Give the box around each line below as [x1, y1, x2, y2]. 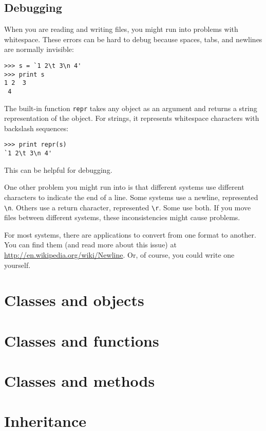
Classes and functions [4, 330, 159, 351]
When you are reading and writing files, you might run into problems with [4, 24, 238, 34]
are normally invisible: [4, 44, 74, 55]
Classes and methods [4, 370, 155, 391]
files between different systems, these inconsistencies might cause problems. [4, 212, 240, 223]
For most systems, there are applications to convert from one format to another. [4, 229, 256, 240]
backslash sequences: [4, 122, 69, 133]
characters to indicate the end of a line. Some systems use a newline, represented [4, 191, 258, 202]
